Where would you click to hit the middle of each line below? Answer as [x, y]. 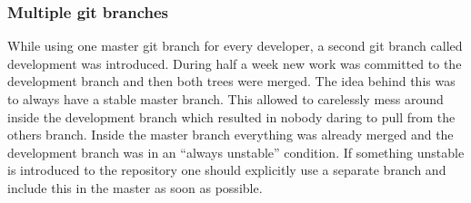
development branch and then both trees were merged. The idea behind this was [231, 81]
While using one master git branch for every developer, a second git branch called [235, 46]
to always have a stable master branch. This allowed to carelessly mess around [225, 99]
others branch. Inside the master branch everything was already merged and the [230, 135]
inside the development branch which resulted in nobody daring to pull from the [231, 116]
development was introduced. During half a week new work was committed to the [235, 63]
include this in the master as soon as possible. [135, 187]
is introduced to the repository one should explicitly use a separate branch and [227, 170]
